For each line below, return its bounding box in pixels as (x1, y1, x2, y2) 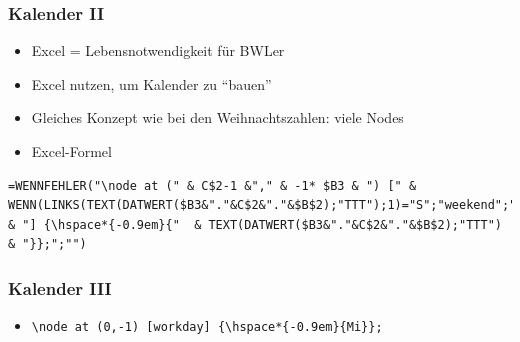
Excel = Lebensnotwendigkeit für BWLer (31, 40, 285, 61)
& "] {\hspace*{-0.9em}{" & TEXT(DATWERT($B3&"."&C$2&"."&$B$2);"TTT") (8, 217, 502, 232)
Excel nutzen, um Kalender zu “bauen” (31, 73, 272, 94)
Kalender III (8, 275, 112, 300)
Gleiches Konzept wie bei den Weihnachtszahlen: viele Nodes (31, 107, 404, 128)
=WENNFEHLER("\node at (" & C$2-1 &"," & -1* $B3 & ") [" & (8, 178, 417, 193)
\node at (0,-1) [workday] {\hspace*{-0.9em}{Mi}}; (31, 320, 383, 335)
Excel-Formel (31, 141, 112, 161)
